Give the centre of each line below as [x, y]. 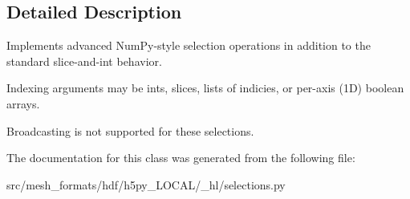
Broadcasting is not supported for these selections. [130, 130]
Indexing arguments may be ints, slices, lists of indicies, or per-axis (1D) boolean [205, 88]
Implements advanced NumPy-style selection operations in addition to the [189, 45]
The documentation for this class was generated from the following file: [181, 158]
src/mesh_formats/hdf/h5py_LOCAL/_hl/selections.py [146, 184]
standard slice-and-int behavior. [84, 61]
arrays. [23, 103]
